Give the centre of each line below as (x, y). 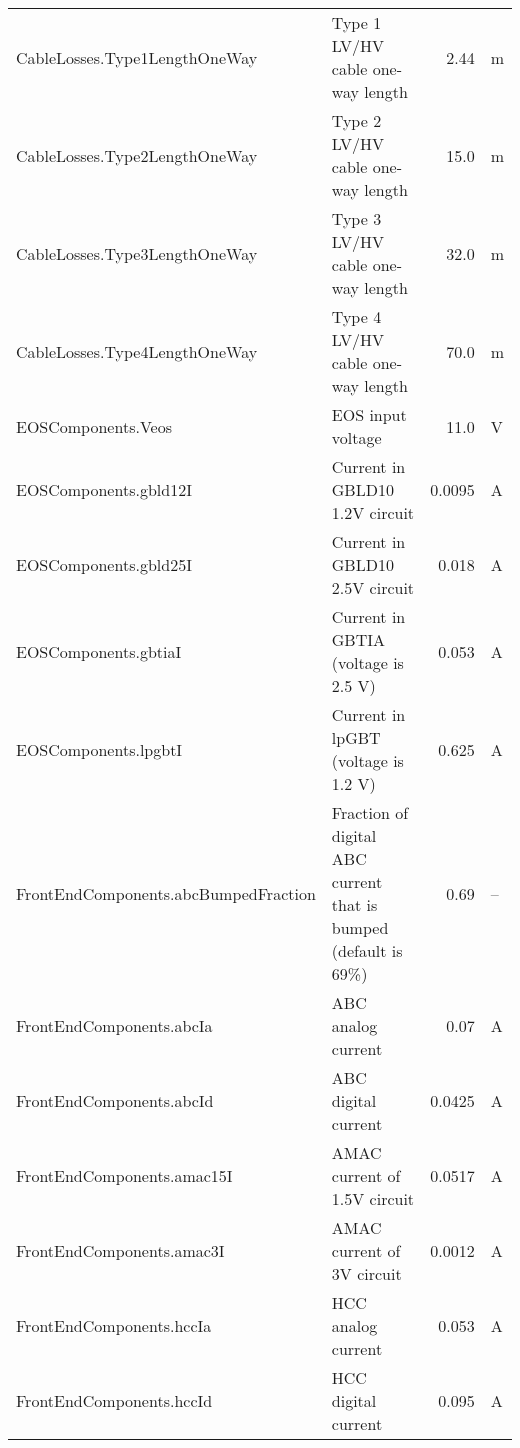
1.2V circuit (373, 512)
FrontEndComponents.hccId (114, 1400)
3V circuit (366, 1273)
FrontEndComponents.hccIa (114, 1325)
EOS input (369, 414)
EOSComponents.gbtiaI (99, 651)
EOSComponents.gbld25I (104, 564)
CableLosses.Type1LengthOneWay (137, 57)
